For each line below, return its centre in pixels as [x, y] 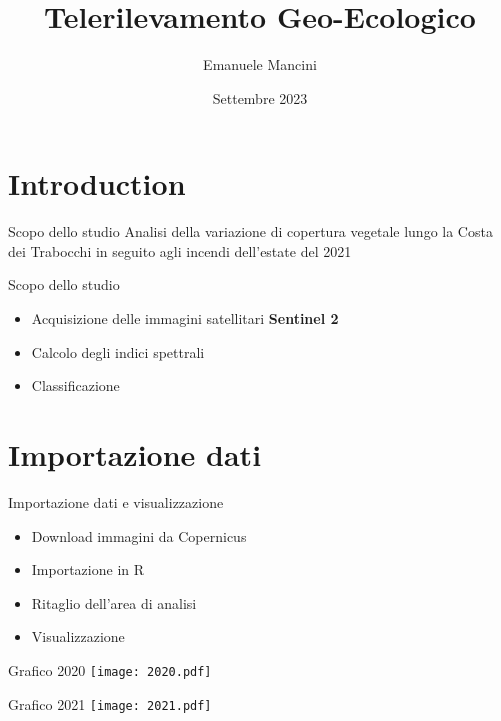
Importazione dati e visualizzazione [116, 501]
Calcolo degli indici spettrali [118, 351]
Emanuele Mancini [260, 64]
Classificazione [75, 385]
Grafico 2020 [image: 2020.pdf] [110, 669]
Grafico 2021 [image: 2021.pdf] [110, 703]
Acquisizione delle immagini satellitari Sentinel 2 [185, 318]
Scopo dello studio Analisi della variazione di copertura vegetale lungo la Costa [250, 231]
